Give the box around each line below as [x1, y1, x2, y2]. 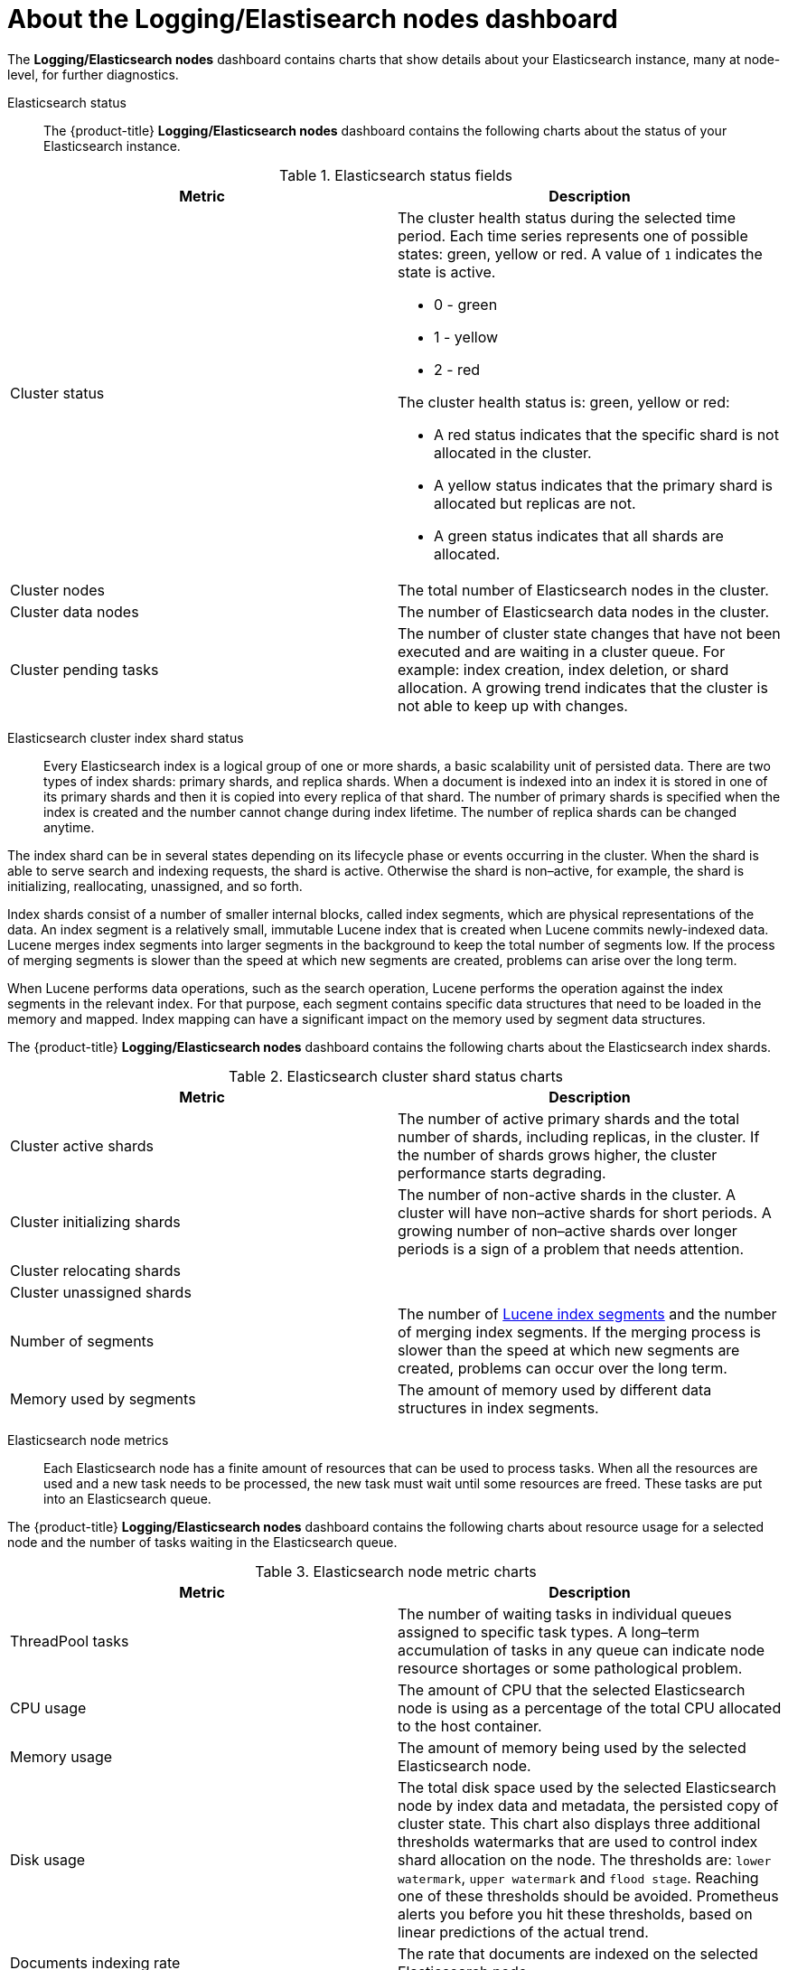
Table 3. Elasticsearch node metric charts [255, 1562, 537, 1581]
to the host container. [398, 1716, 542, 1735]
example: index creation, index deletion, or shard [398, 660, 729, 679]
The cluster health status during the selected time [398, 208, 736, 227]
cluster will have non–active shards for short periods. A [398, 1203, 772, 1222]
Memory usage [10, 1747, 113, 1766]
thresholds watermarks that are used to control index [398, 1832, 758, 1851]
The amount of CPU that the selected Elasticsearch [398, 1680, 746, 1699]
